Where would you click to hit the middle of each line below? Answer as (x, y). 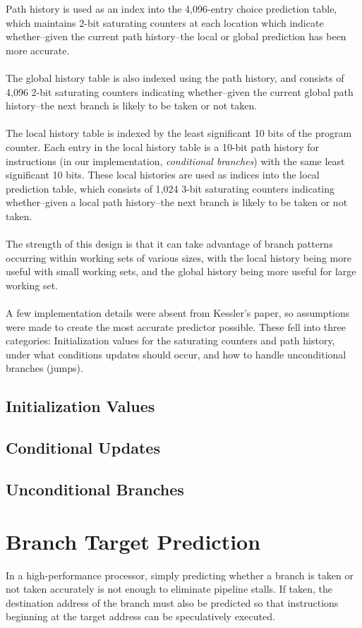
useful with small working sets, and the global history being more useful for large (181, 271)
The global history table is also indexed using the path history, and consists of (175, 77)
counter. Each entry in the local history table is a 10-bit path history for (162, 146)
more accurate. (38, 50)
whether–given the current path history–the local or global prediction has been (176, 36)
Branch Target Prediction (133, 541)
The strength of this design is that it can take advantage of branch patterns (169, 244)
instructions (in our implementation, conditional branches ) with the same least (175, 161)
